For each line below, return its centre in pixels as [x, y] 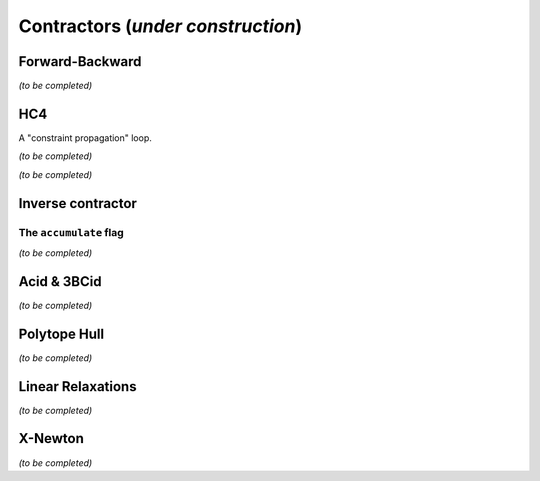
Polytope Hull [61, 333]
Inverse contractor [77, 203]
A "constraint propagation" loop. [85, 137]
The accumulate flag [71, 232]
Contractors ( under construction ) [160, 26]
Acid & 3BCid [60, 281]
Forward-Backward [80, 61]
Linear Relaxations [77, 386]
